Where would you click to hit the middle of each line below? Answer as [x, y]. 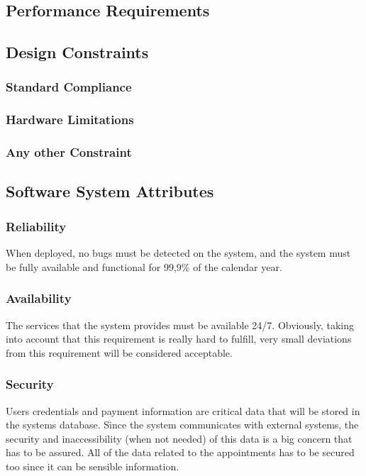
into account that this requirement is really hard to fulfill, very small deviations [179, 339]
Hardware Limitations [70, 120]
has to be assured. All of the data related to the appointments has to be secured [180, 452]
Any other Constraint [69, 152]
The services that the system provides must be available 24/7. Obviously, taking [180, 325]
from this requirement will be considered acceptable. [119, 352]
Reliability [36, 226]
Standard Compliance [69, 87]
